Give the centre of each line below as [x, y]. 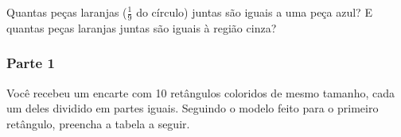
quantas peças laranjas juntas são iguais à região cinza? [142, 27]
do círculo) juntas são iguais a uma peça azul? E [254, 12]
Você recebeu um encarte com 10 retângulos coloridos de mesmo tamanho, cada [200, 92]
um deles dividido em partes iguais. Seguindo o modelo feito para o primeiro [193, 108]
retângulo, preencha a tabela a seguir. [98, 123]
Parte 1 [31, 63]
